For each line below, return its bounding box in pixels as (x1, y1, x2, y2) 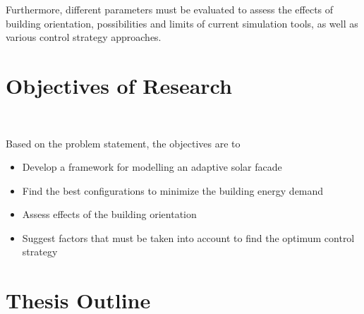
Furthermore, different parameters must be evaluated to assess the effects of (6, 2, 334, 16)
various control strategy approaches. (6, 30, 162, 44)
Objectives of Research (6, 71, 232, 99)
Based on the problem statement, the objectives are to (6, 135, 241, 150)
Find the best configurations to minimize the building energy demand (22, 183, 324, 198)
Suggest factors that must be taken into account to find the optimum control (22, 230, 355, 245)
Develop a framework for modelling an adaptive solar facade (22, 159, 282, 174)
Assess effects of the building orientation (22, 207, 197, 222)
